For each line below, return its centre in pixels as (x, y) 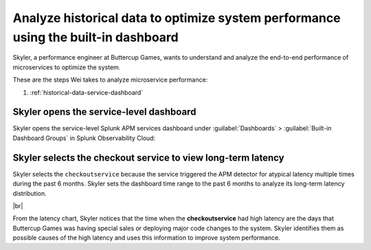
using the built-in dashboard (95, 37)
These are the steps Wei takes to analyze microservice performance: (110, 80)
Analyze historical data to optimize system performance (177, 18)
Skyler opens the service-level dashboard (104, 112)
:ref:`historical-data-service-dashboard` (87, 92)
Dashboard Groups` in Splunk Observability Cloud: (84, 138)
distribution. (30, 193)
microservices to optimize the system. (67, 67)
